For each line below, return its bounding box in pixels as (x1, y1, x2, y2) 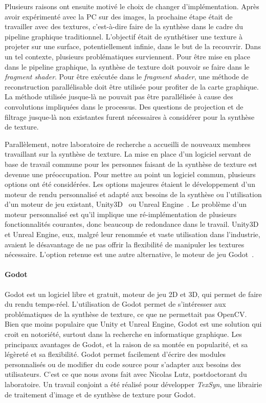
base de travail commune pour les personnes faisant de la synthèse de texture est (5, 158, 257, 169)
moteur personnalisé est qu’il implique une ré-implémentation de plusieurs (5, 208, 237, 219)
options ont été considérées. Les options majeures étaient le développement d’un (5, 179, 255, 189)
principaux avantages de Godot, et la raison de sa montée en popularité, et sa (5, 338, 248, 349)
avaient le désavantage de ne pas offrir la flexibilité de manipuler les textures (5, 239, 245, 249)
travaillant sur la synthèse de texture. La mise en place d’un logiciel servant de (5, 149, 251, 159)
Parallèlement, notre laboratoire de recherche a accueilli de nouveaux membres (5, 138, 251, 149)
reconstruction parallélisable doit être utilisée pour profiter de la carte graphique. (5, 81, 259, 92)
